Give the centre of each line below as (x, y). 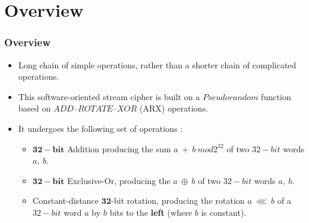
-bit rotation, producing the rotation (178, 201)
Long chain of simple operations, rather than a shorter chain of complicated (157, 64)
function (276, 96)
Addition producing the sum (119, 148)
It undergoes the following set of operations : (100, 128)
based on (34, 108)
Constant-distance (66, 201)
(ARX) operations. (174, 108)
